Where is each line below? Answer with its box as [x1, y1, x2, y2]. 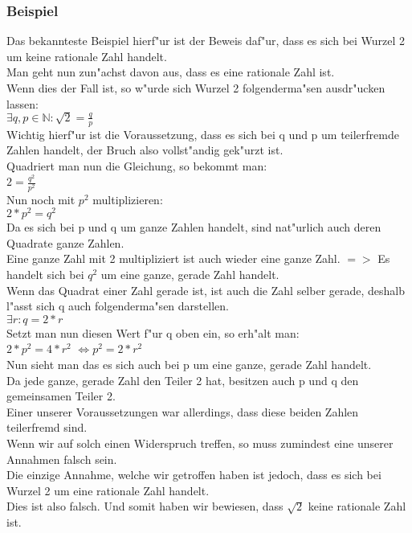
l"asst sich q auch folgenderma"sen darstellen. [6, 297, 229, 314]
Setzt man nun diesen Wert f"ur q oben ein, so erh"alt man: [6, 324, 300, 341]
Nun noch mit [6, 191, 75, 207]
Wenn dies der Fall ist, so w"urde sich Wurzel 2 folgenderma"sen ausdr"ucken [6, 80, 385, 96]
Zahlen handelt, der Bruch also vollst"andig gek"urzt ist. [6, 141, 284, 158]
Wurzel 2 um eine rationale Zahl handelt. [6, 482, 210, 498]
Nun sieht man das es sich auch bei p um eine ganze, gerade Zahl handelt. [6, 356, 372, 372]
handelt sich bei [6, 266, 84, 283]
